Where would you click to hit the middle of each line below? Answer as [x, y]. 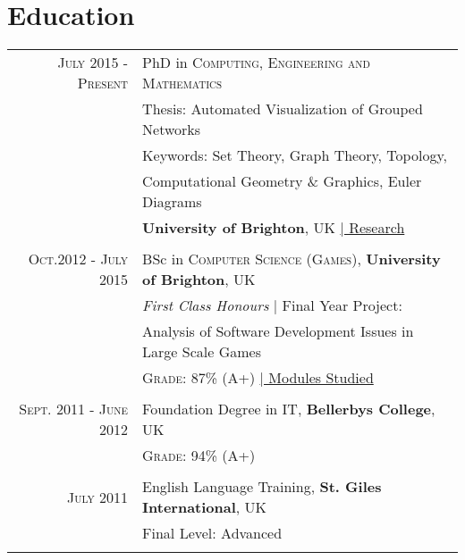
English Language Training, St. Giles [262, 487]
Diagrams [172, 202]
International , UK [205, 507]
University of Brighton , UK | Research [274, 228]
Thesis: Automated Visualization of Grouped [283, 109]
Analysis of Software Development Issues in [278, 331]
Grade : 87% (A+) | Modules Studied [258, 378]
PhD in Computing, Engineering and [256, 63]
